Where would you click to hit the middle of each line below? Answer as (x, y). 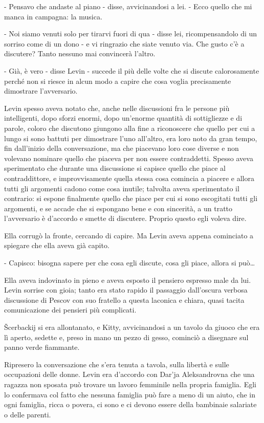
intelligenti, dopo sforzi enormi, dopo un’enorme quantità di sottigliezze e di (123, 118)
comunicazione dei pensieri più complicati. (70, 310)
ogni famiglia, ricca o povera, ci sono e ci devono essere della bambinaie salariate (130, 404)
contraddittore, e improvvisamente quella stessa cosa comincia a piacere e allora (129, 178)
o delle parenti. (28, 414)
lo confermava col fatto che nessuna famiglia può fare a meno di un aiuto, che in (130, 394)
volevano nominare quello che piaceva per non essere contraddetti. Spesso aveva (129, 158)
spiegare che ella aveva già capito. (57, 245)
